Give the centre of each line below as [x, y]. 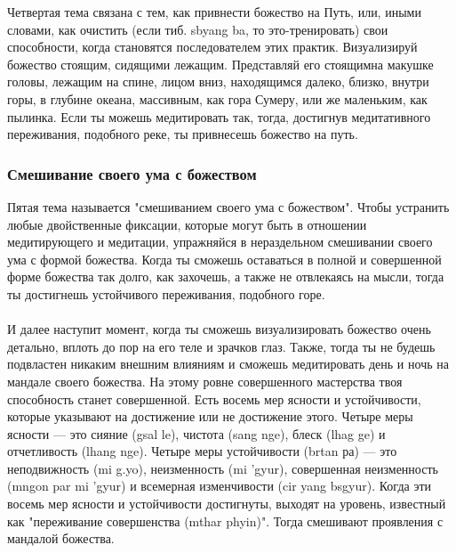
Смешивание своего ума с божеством [132, 173]
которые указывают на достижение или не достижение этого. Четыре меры [210, 416]
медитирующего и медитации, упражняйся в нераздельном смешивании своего [220, 242]
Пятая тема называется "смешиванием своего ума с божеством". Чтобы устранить [228, 206]
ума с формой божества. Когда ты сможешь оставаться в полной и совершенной [224, 259]
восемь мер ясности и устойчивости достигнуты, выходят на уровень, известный [227, 504]
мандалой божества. [61, 538]
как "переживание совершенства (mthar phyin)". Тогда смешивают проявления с [225, 520]
